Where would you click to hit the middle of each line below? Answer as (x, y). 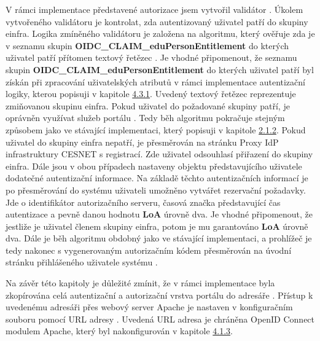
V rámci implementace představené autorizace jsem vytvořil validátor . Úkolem (154, 9)
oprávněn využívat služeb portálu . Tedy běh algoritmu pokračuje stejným (145, 118)
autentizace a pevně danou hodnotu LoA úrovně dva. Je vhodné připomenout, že (159, 214)
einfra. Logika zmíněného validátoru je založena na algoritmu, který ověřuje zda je (160, 33)
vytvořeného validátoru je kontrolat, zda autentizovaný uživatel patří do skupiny (157, 21)
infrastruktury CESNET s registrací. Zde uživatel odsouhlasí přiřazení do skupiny (159, 154)
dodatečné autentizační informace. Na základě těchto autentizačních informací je (157, 178)
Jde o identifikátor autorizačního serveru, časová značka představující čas (143, 202)
